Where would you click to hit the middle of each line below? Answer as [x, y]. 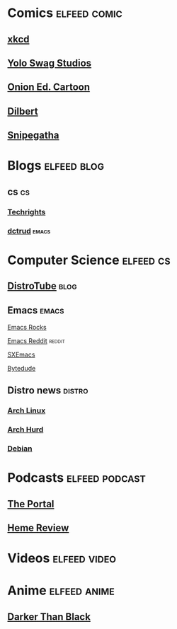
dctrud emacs [29, 231]
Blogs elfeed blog [56, 166]
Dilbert [23, 111]
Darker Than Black [49, 617]
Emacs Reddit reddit [36, 340]
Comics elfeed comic [65, 13]
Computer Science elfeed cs [89, 260]
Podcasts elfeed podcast [77, 478]
